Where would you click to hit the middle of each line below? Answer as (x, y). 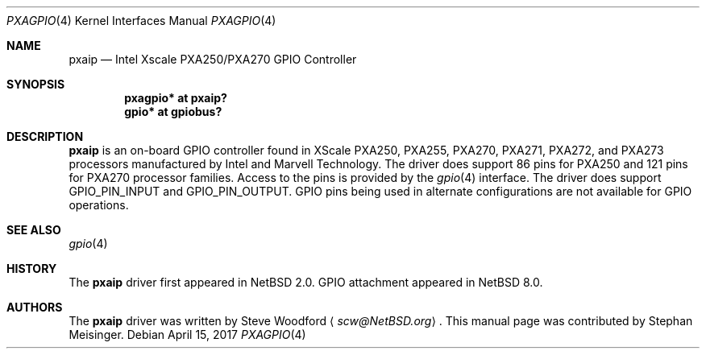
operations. (99, 205)
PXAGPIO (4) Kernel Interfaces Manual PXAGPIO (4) (141, 21)
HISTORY (32, 268)
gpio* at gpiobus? (173, 111)
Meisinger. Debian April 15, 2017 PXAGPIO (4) (187, 334)
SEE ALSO (34, 230)
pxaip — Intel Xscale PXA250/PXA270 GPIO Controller (213, 59)
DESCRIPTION (45, 136)
